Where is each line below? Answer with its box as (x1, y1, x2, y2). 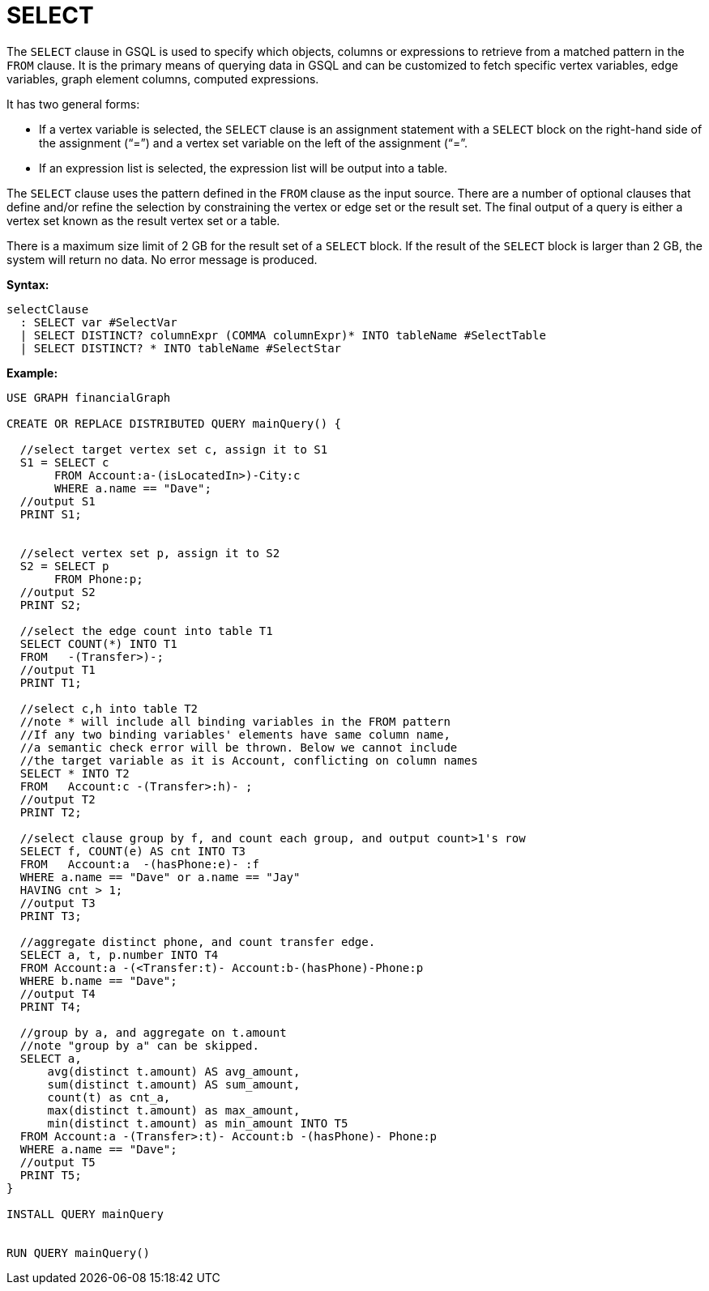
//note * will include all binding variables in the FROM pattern (19, 714, 451, 728)
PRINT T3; (19, 909, 82, 922)
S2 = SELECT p (19, 559, 109, 573)
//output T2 (19, 792, 96, 806)
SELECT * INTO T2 (19, 766, 130, 780)
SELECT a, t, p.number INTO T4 (19, 948, 219, 961)
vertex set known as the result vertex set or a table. (6, 213, 280, 228)
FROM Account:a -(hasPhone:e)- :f (19, 857, 259, 871)
